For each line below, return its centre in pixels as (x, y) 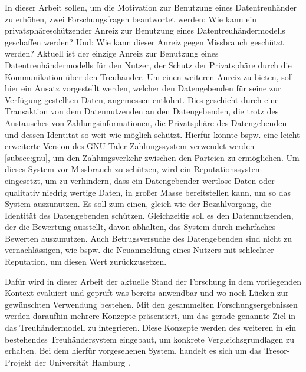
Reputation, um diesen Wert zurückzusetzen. (86, 261)
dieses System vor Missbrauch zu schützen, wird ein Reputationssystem (134, 169)
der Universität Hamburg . (82, 362)
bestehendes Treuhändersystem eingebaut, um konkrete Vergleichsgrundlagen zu (149, 339)
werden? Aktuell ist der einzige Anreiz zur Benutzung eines (112, 53)
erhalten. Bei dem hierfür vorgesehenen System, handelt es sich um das (133, 350)
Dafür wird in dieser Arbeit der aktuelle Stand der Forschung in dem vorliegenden (153, 281)
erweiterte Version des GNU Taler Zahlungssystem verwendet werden (130, 146)
